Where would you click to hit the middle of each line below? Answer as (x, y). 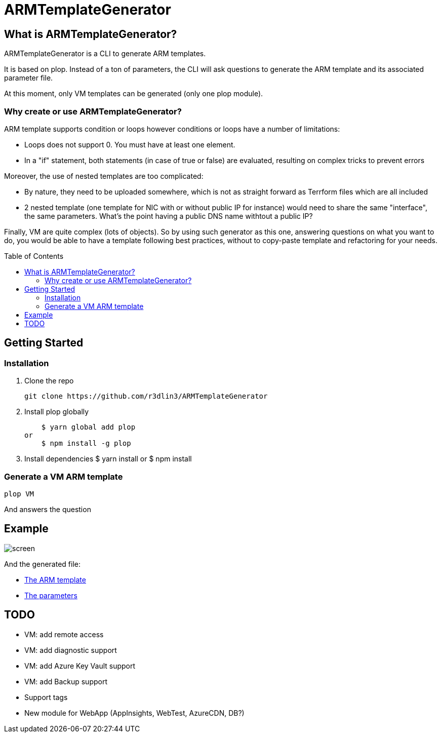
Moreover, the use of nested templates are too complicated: (104, 176)
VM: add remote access (64, 634)
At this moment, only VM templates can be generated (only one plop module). (134, 94)
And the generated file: (42, 564)
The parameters (51, 595)
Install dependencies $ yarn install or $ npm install (108, 459)
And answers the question (48, 509)
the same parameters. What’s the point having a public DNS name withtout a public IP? (169, 216)
